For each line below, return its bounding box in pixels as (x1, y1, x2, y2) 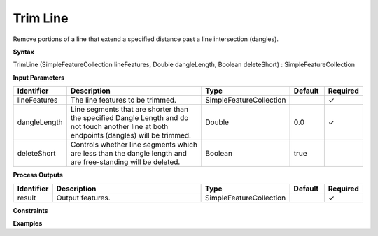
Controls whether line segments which (70, 140, 197, 149)
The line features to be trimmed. (70, 95, 176, 105)
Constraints (13, 206, 48, 214)
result (17, 193, 36, 202)
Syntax (13, 47, 34, 56)
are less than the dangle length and (70, 149, 187, 158)
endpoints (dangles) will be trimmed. (70, 131, 192, 140)
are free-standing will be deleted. (70, 157, 181, 167)
